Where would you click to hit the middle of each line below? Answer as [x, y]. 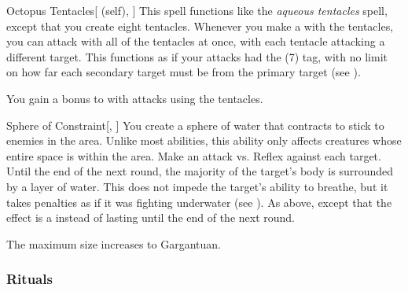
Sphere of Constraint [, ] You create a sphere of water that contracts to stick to [195, 125]
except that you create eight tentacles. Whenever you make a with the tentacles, [200, 26]
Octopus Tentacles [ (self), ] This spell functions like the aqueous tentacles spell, [197, 10]
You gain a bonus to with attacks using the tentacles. [135, 98]
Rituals [29, 279]
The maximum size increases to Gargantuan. [114, 243]
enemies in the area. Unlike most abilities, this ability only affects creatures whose [204, 140]
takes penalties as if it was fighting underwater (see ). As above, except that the [199, 202]
